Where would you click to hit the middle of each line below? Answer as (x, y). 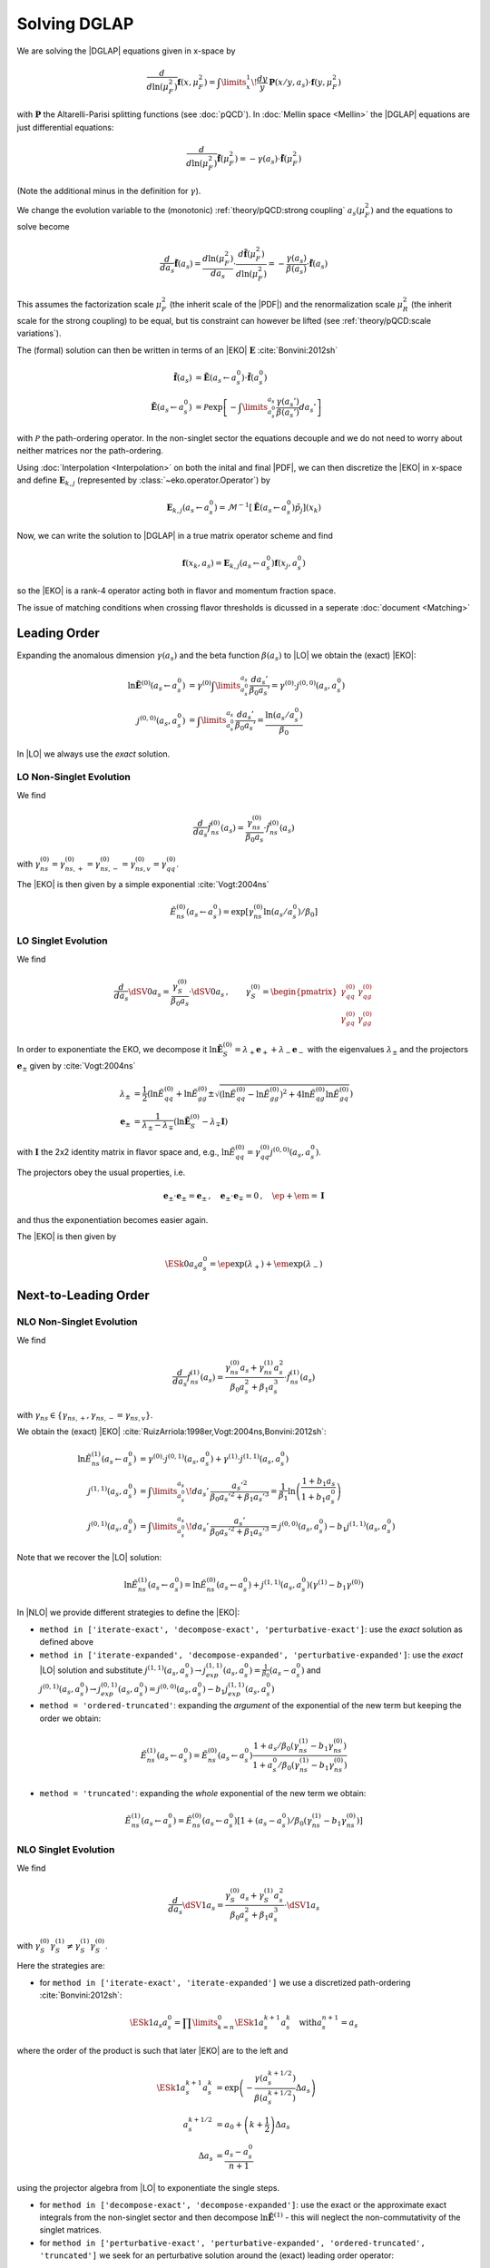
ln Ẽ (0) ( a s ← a (152, 686)
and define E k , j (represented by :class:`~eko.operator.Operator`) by (144, 481)
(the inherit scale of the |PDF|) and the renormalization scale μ (286, 305)
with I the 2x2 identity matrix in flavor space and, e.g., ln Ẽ (126, 1152)
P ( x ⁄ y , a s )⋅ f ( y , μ (301, 83)
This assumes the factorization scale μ (89, 305)
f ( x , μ (188, 83)
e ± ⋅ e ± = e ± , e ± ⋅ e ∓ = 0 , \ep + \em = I (244, 1197)
